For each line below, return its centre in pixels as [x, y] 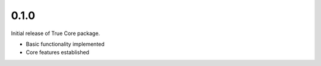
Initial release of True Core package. [56, 33]
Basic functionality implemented [65, 44]
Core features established [57, 52]
